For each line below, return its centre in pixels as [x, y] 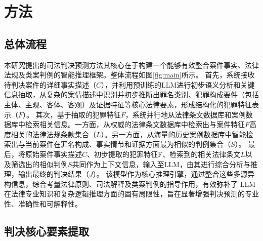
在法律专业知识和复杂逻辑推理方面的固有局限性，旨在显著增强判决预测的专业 [131, 194]
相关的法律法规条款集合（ [53, 134]
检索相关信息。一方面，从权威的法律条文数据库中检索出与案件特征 [135, 124]
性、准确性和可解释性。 [43, 203]
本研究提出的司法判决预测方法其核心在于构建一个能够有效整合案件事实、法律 [131, 65]
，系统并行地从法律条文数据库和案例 [185, 114]
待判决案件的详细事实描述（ [50, 84]
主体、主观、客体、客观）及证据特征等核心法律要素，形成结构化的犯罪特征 [128, 104]
